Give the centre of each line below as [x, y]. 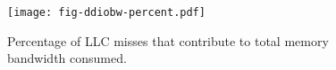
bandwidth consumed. [67, 58]
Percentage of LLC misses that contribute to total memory [168, 40]
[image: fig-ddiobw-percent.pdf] [106, 12]
